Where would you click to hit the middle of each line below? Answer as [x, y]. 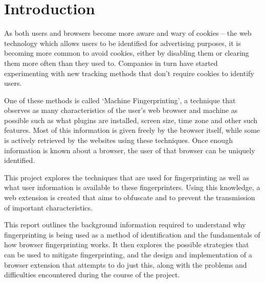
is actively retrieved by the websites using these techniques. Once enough [118, 140]
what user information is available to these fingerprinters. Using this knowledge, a [132, 187]
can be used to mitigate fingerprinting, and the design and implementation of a [128, 254]
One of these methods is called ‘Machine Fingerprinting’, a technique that [120, 100]
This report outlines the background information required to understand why [125, 225]
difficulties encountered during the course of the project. [92, 275]
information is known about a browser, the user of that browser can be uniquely [130, 150]
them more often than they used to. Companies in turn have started [111, 63]
